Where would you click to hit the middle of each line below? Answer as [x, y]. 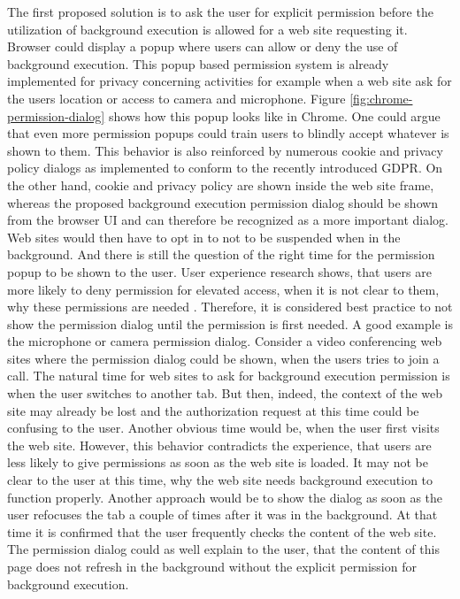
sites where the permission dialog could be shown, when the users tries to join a [223, 358]
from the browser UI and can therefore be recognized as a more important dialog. [228, 220]
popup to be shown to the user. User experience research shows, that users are [219, 271]
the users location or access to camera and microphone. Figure [176, 98]
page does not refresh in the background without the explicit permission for [212, 566]
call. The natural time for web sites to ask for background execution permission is [229, 376]
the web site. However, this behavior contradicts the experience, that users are [219, 445]
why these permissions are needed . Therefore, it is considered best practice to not [230, 307]
